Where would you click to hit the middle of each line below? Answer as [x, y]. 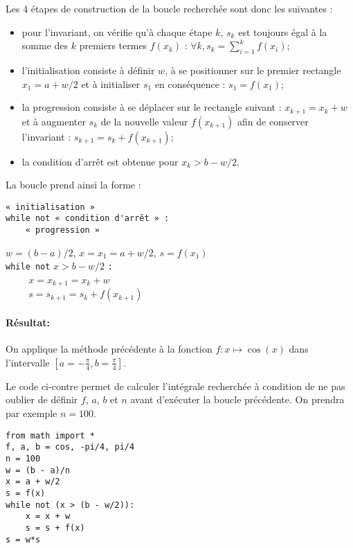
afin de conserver [273, 121]
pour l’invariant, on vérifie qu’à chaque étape [117, 32]
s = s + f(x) [55, 528]
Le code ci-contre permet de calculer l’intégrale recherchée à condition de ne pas [175, 386]
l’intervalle [28, 362]
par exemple [31, 413]
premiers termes [113, 45]
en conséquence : [190, 83]
